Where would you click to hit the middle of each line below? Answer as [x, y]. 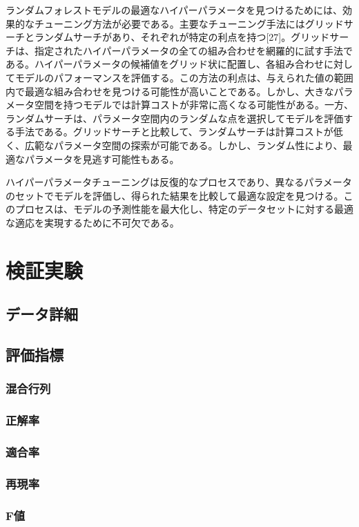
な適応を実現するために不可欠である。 [93, 222]
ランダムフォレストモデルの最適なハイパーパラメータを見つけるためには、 [174, 10]
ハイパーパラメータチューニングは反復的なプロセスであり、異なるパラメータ [179, 182]
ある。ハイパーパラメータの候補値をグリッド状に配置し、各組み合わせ [165, 64]
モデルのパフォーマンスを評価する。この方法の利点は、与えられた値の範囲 [184, 77]
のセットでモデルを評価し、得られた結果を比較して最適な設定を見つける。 [175, 195]
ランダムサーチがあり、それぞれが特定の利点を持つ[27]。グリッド [182, 37]
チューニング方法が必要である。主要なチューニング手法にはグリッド [189, 23]
